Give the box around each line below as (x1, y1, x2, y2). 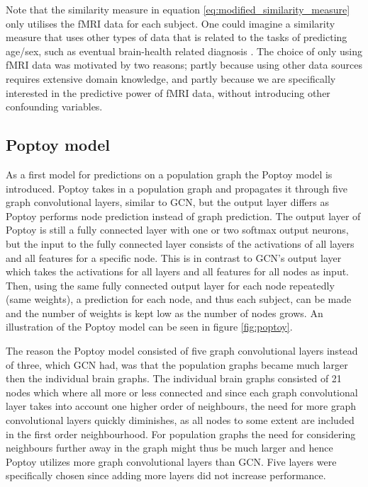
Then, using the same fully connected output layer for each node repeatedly (6, 277, 335, 292)
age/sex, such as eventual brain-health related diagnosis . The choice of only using (6, 43, 362, 58)
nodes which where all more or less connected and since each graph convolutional (6, 384, 358, 399)
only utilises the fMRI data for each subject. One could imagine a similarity (6, 16, 335, 30)
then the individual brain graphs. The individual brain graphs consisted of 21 (6, 371, 342, 386)
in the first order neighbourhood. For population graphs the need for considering (6, 426, 356, 441)
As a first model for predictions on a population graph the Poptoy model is (6, 166, 333, 181)
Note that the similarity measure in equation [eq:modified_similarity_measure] (6, 2, 350, 16)
